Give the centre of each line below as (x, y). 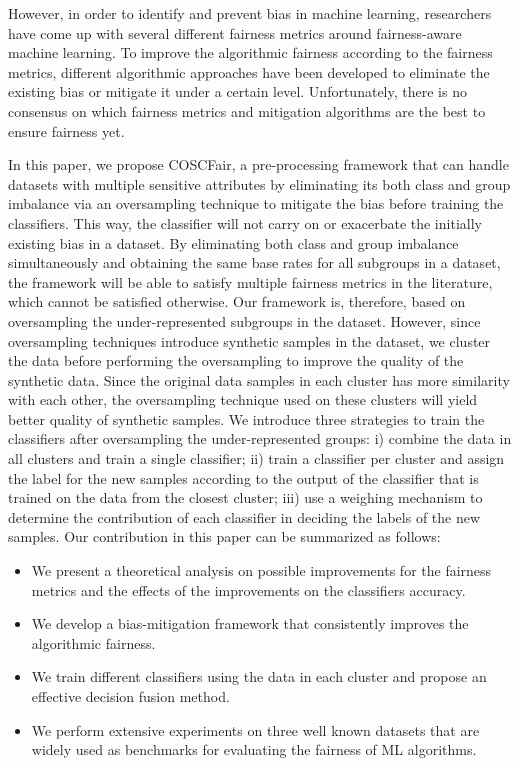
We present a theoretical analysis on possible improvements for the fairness (261, 570)
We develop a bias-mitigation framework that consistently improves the (250, 623)
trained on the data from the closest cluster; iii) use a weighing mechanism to (245, 497)
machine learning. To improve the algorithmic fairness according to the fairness (250, 52)
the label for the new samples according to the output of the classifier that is (243, 477)
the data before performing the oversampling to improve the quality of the (236, 360)
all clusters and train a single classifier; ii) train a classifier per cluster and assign (256, 458)
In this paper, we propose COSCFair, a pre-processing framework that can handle (258, 164)
